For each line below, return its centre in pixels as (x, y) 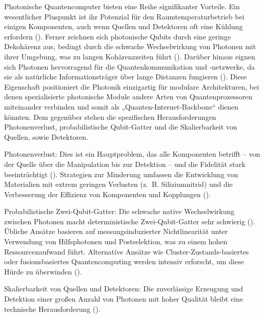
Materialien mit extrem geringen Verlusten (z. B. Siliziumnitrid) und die (118, 184)
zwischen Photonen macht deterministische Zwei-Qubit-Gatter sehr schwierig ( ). (130, 221)
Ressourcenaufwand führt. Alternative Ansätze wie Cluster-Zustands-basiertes (127, 251)
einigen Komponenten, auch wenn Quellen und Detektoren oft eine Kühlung (124, 26)
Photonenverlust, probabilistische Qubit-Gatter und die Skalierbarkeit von (121, 127)
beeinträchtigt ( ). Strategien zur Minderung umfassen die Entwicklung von (121, 174)
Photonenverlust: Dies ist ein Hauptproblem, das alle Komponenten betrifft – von (132, 154)
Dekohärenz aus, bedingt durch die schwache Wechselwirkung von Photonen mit (130, 46)
